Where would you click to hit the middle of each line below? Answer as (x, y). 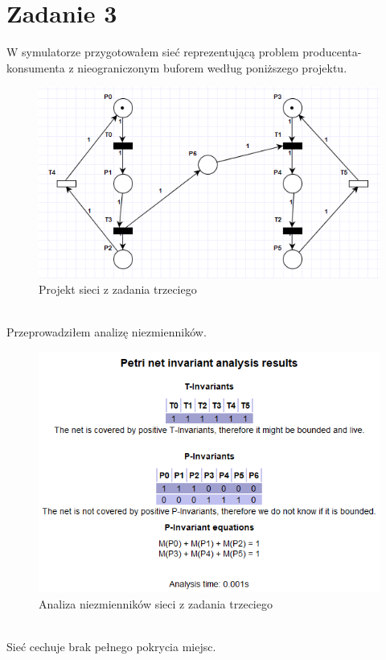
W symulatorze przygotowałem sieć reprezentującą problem (153, 52)
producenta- (332, 52)
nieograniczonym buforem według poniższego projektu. (212, 67)
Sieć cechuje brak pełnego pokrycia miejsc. (111, 647)
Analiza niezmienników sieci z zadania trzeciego (156, 603)
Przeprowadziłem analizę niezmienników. (107, 332)
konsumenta (36, 67)
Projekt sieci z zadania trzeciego (118, 289)
